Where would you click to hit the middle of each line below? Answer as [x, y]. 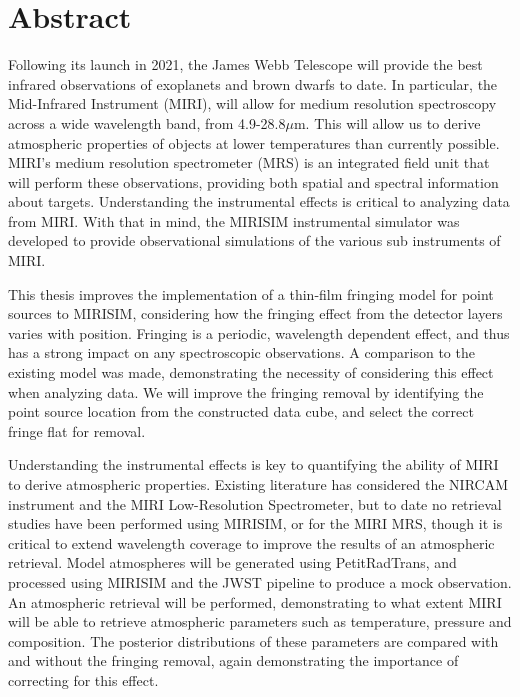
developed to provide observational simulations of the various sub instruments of [254, 240]
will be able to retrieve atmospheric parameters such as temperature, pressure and [260, 621]
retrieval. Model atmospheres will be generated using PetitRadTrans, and [232, 562]
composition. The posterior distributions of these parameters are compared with [253, 640]
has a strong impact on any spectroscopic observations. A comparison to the [241, 352]
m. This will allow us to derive [387, 122]
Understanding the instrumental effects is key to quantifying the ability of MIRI [253, 464]
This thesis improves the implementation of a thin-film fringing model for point [251, 293]
